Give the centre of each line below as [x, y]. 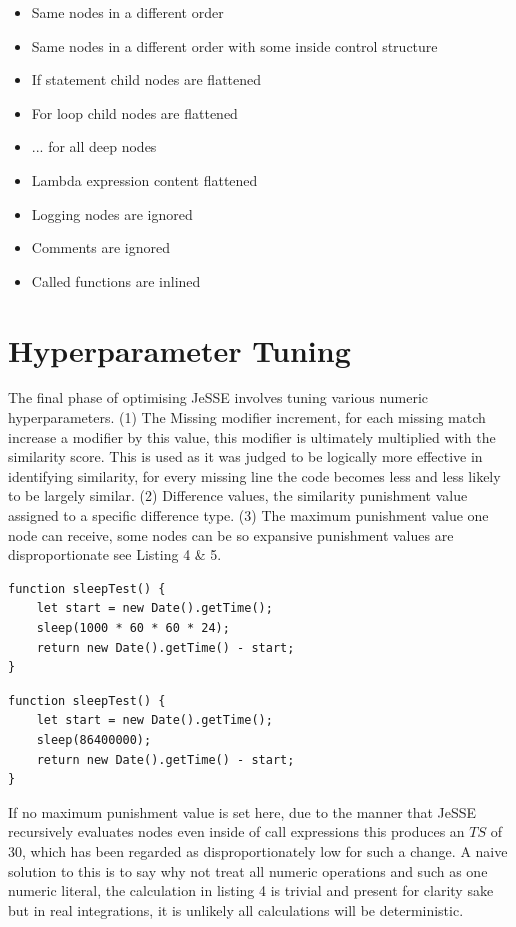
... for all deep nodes [94, 146]
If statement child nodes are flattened [146, 79]
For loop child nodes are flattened [134, 112]
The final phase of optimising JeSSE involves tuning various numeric [218, 397]
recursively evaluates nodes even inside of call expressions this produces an [236, 831]
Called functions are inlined [116, 280]
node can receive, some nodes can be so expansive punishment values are [231, 534]
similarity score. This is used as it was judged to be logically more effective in [245, 456]
